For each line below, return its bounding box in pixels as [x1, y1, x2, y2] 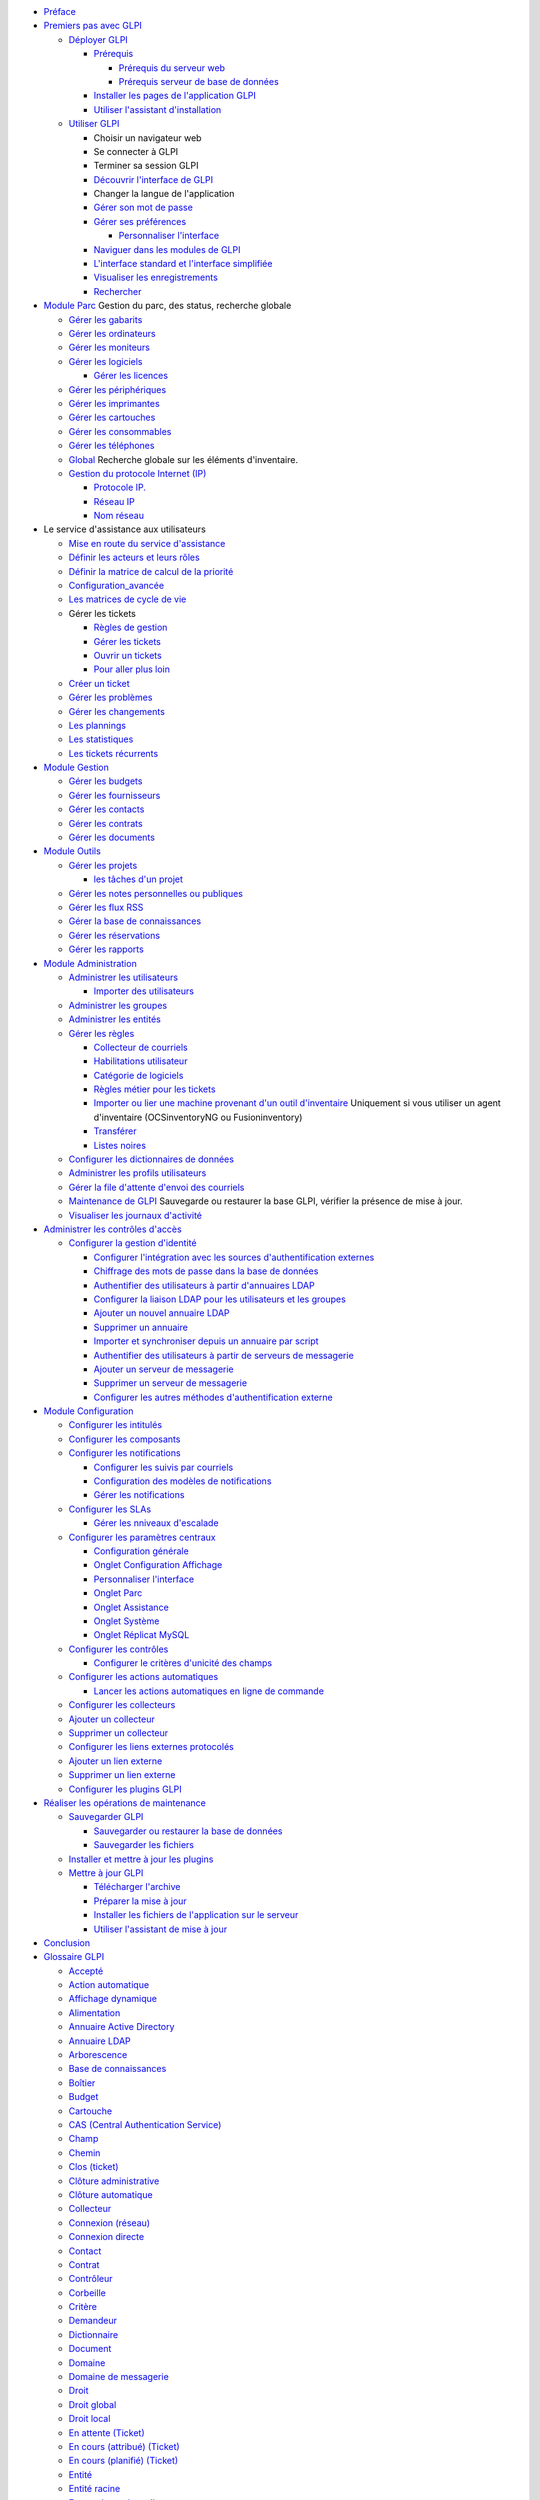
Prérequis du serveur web [118, 61, 225, 74]
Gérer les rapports [68, 943, 144, 955]
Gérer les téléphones [68, 440, 155, 452]
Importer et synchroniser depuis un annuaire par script [93, 1335, 319, 1347]
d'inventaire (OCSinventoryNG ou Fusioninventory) [93, 1111, 303, 1123]
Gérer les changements [68, 705, 165, 717]
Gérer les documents [68, 831, 155, 844]
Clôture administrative [68, 2175, 160, 2187]
